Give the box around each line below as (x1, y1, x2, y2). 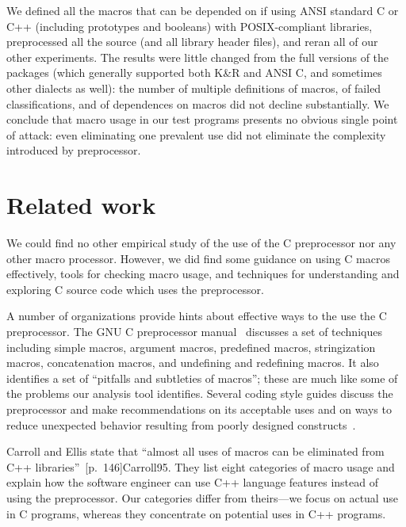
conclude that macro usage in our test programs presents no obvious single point (6, 111, 398, 128)
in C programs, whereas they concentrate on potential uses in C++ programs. (6, 505, 386, 521)
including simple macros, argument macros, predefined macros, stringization (6, 338, 376, 355)
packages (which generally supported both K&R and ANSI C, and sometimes (6, 64, 382, 81)
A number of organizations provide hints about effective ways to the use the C (6, 307, 387, 324)
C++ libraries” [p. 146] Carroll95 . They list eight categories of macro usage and (6, 458, 395, 475)
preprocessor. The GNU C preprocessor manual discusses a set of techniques (6, 323, 382, 340)
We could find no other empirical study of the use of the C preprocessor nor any (6, 235, 396, 251)
